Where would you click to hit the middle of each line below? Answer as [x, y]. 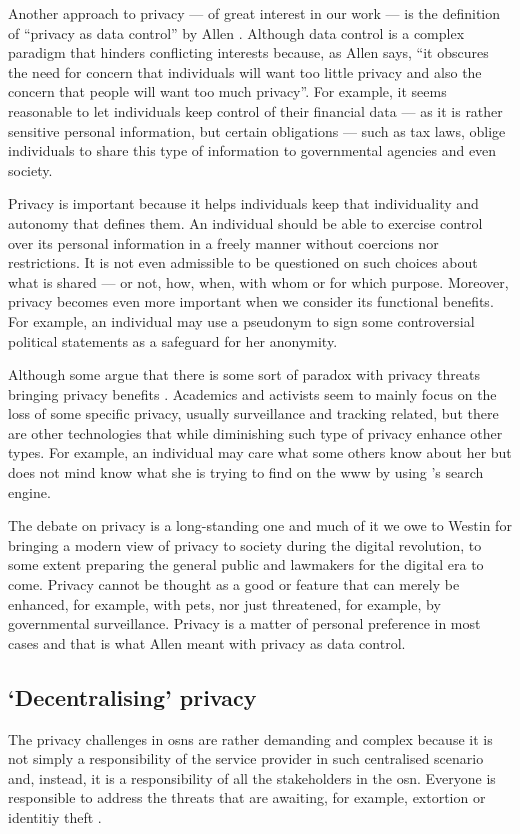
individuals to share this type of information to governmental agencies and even [252, 150]
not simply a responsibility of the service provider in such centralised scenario [246, 758]
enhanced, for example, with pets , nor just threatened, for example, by [224, 603]
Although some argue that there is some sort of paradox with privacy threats [244, 374]
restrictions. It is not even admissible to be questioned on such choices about [243, 262]
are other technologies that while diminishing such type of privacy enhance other [255, 432]
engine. [29, 491]
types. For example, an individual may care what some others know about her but [260, 452]
